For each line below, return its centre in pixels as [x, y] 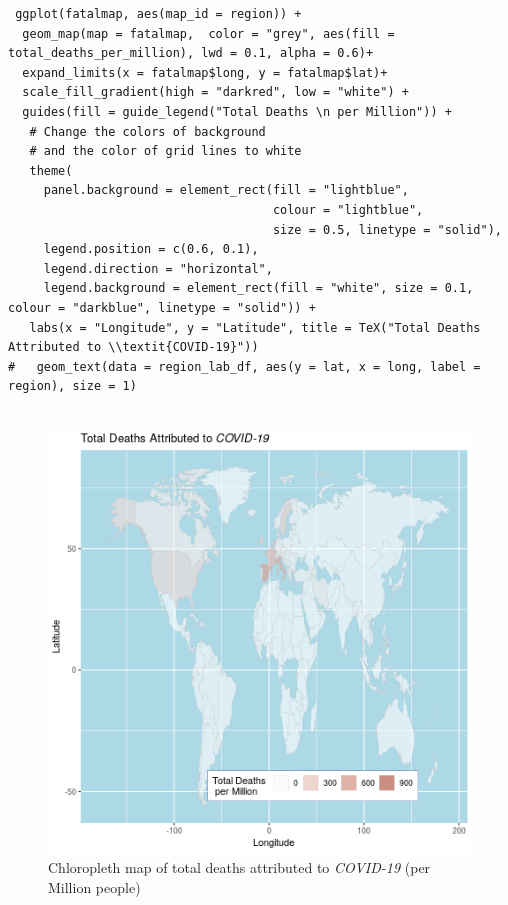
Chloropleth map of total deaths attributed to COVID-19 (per [239, 867]
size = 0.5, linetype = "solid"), [387, 229]
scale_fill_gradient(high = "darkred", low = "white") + [215, 92]
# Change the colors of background [147, 131]
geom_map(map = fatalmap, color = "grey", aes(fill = [208, 33]
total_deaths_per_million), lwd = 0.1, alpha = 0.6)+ [191, 53]
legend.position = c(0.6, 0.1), [151, 249]
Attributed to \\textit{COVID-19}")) [133, 347]
